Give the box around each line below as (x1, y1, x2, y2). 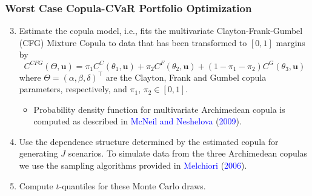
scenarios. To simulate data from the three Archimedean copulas (68, 147, 308, 160)
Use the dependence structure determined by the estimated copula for (19, 135, 279, 147)
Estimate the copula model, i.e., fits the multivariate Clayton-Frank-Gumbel (19, 24, 303, 37)
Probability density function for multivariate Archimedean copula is (33, 103, 285, 115)
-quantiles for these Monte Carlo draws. (59, 179, 206, 192)
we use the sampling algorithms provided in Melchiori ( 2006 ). (19, 159, 247, 172)
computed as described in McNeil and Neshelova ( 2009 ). (33, 115, 242, 127)
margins (276, 36, 305, 49)
